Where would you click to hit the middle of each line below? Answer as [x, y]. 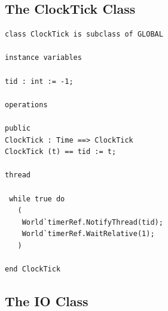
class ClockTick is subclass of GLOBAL [84, 34]
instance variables [43, 58]
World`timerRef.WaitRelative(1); [88, 234]
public [18, 128]
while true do [37, 199]
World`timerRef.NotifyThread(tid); [92, 222]
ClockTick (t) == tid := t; [61, 152]
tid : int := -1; [39, 81]
